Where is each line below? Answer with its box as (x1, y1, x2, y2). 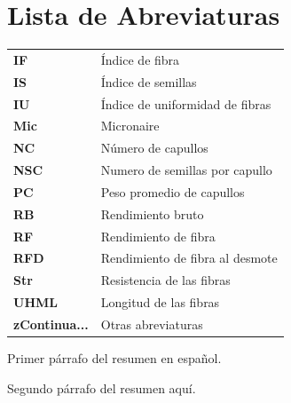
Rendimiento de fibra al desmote (100, 249, 278, 267)
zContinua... (13, 315, 89, 333)
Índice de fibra (100, 50, 180, 68)
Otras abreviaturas (100, 315, 203, 333)
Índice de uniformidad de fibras (100, 94, 271, 113)
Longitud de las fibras (100, 293, 220, 312)
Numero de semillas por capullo (100, 161, 272, 179)
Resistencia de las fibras (100, 271, 231, 289)
